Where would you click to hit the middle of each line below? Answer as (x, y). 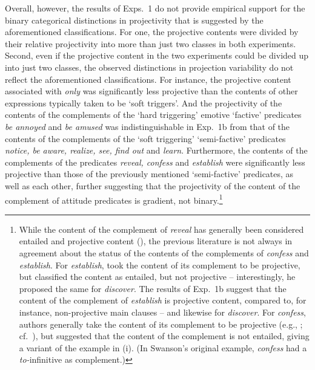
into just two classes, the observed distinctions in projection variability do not (149, 67)
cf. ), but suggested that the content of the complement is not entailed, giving (164, 336)
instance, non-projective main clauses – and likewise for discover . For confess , (162, 312)
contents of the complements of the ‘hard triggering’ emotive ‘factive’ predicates (153, 115)
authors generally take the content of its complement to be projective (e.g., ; (161, 324)
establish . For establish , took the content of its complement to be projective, (160, 265)
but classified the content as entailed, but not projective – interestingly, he (157, 277)
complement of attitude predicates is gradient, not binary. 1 (114, 199)
